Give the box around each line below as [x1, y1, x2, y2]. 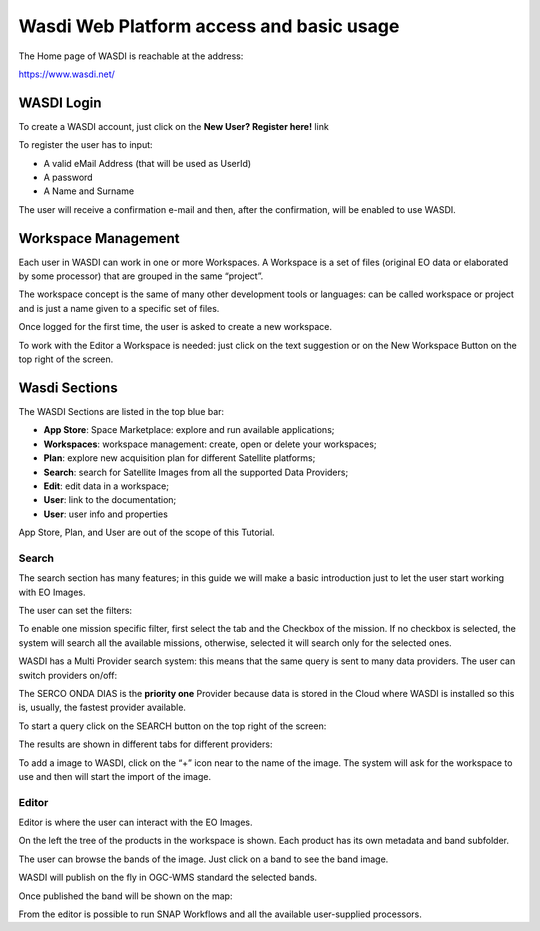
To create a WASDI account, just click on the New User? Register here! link [18, 120, 329, 132]
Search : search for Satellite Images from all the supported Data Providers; [43, 466, 349, 478]
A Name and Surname [43, 185, 135, 197]
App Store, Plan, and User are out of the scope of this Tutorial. [18, 526, 275, 539]
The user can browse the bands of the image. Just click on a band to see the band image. [18, 853, 389, 865]
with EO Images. [18, 586, 86, 598]
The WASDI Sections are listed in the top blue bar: [18, 405, 225, 417]
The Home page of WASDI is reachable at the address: [18, 50, 244, 62]
